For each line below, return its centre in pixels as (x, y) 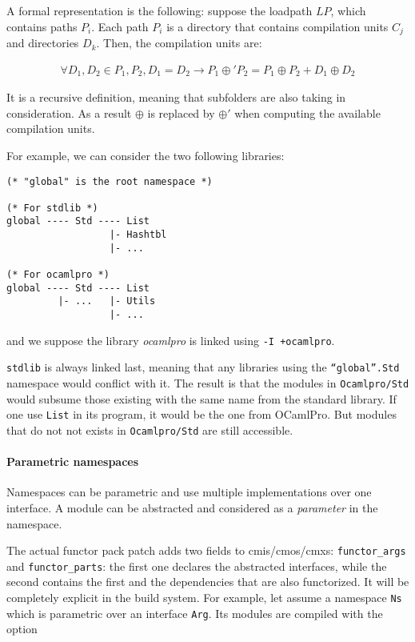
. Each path (120, 26)
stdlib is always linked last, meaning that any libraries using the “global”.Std (203, 367)
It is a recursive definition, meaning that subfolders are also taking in (176, 97)
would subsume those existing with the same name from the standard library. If (202, 398)
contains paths (42, 26)
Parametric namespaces (73, 461)
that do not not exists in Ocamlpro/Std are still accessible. (150, 429)
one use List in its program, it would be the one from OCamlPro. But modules (202, 414)
